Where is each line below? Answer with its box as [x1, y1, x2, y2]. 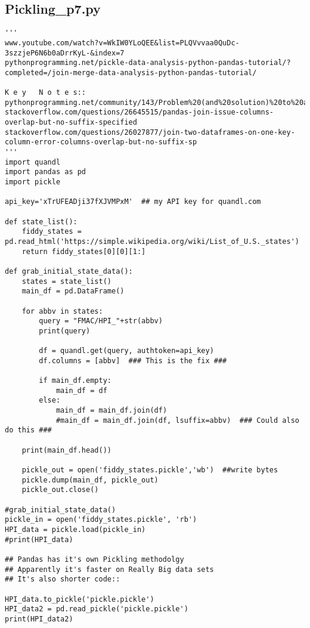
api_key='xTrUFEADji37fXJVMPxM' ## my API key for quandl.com [5, 197, 261, 206]
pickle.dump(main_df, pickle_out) [21, 475, 159, 484]
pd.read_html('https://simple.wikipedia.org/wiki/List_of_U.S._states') [5, 237, 299, 246]
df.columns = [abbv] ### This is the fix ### [39, 356, 227, 365]
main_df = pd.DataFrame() [21, 287, 125, 296]
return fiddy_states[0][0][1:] [21, 247, 146, 256]
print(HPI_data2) [5, 614, 73, 623]
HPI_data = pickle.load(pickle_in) [5, 525, 146, 534]
